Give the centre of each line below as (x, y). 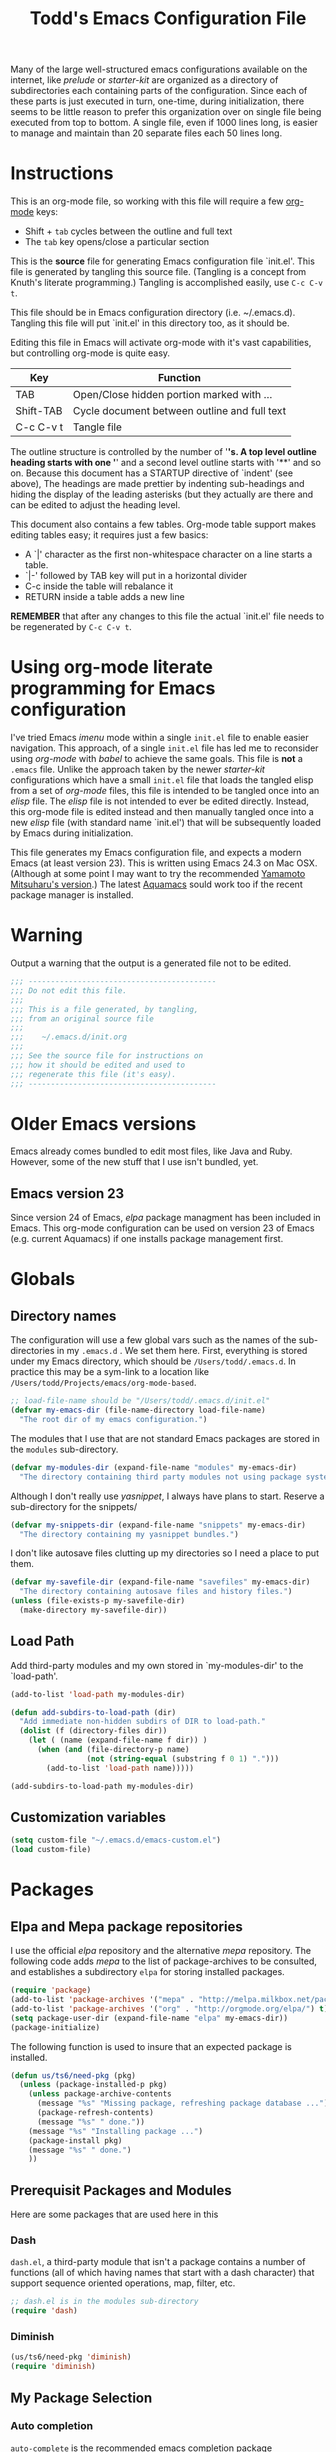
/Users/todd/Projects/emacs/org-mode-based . (103, 1383)
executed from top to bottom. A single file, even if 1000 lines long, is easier (164, 123)
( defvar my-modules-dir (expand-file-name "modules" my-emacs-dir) (154, 1467)
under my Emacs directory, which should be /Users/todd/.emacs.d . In (153, 1361)
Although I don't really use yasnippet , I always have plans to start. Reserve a (167, 1496)
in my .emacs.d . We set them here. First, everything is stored (182, 1351)
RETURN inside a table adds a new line (104, 597)
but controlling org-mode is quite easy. (90, 353)
